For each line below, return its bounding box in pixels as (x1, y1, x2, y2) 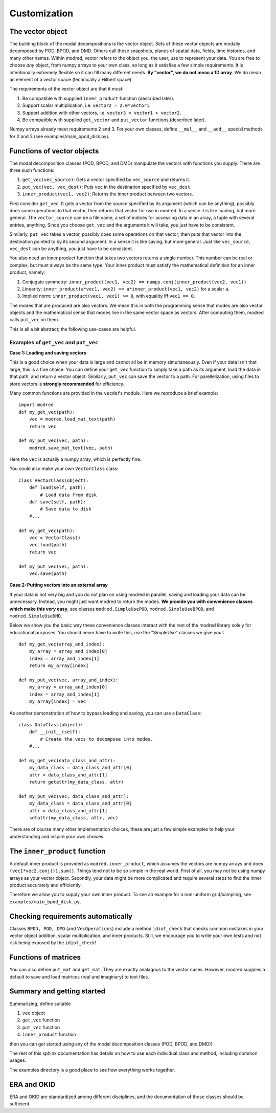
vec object (22, 1010, 45, 1016)
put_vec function (22, 1024, 60, 1030)
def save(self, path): (29, 499, 86, 505)
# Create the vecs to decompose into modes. (40, 736, 153, 742)
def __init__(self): (29, 729, 81, 735)
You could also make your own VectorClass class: (9, 465, 119, 472)
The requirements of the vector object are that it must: (9, 86, 124, 92)
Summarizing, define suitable (9, 1000, 71, 1007)
